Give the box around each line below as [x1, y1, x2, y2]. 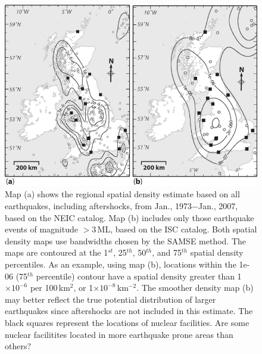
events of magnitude [5, 223, 78, 235]
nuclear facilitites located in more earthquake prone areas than [5, 328, 233, 340]
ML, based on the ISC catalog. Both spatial [97, 223, 257, 235]
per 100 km [30, 281, 70, 294]
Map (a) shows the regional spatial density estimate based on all [5, 188, 240, 200]
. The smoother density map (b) [136, 281, 254, 294]
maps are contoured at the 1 [5, 246, 108, 259]
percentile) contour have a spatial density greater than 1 [36, 269, 242, 282]
